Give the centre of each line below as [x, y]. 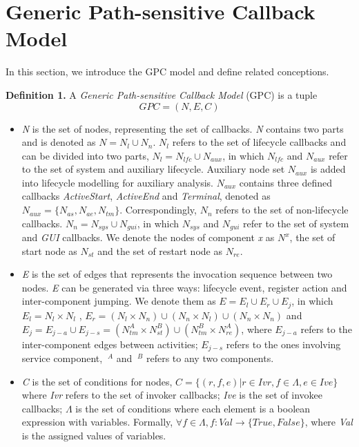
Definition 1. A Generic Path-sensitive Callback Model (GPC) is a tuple [162, 94]
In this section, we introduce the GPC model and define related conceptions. [167, 72]
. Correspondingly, [158, 210]
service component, [62, 358]
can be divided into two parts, [85, 155]
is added [328, 169]
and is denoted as [59, 142]
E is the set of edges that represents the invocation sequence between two [177, 274]
